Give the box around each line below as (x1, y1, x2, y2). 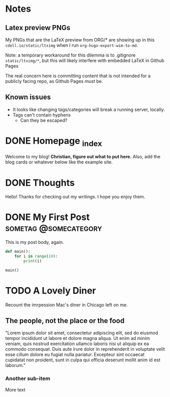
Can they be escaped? (20, 117, 67, 123)
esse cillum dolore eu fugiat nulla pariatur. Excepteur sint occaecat (5, 352, 145, 358)
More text (5, 386, 25, 392)
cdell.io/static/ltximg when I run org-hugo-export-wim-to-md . (5, 42, 139, 48)
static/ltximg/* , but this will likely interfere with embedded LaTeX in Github (5, 58, 165, 64)
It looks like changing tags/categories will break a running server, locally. (12, 106, 165, 112)
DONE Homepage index (5, 135, 103, 148)
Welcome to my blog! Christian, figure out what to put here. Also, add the (5, 154, 161, 160)
